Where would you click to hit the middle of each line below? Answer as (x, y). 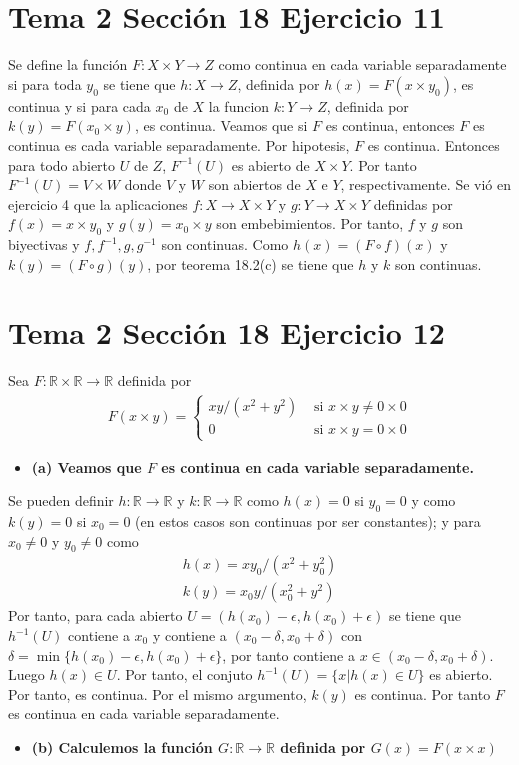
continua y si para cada (79, 105)
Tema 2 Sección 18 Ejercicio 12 (226, 332)
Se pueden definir (61, 500)
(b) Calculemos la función (122, 746)
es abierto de (270, 164)
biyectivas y (44, 244)
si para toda (45, 83)
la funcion (239, 105)
